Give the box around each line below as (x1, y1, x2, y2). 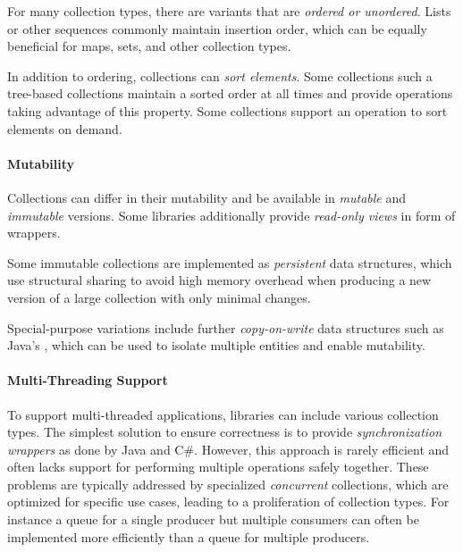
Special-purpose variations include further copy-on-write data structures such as (7, 318, 444, 337)
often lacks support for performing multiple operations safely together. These (7, 457, 429, 476)
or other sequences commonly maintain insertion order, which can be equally (7, 19, 427, 38)
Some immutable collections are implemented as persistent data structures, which (7, 253, 452, 272)
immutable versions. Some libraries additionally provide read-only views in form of (7, 205, 456, 224)
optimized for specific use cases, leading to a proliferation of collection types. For (7, 492, 450, 511)
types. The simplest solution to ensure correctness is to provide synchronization (7, 422, 442, 441)
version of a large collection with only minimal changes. (7, 288, 311, 306)
